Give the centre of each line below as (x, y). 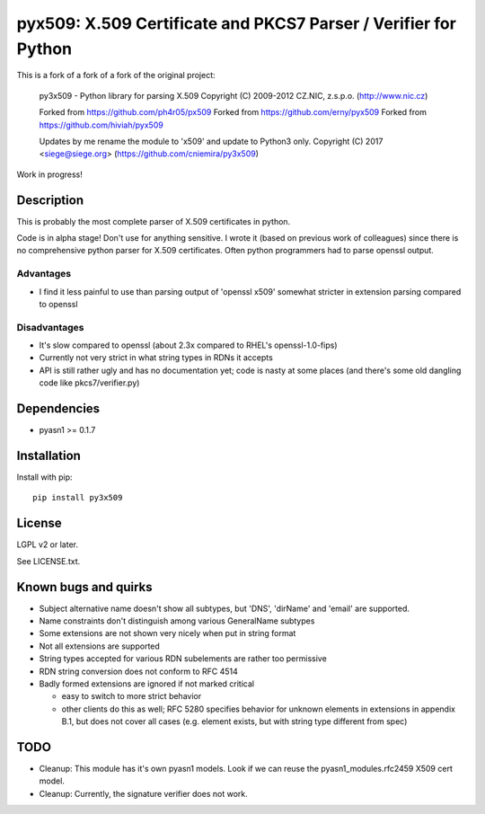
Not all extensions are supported (100, 646)
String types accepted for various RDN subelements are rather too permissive (183, 659)
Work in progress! (49, 174)
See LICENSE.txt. (48, 561)
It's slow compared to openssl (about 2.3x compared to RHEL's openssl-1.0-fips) (188, 345)
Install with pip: (44, 477)
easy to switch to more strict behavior (132, 696)
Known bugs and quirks (84, 587)
